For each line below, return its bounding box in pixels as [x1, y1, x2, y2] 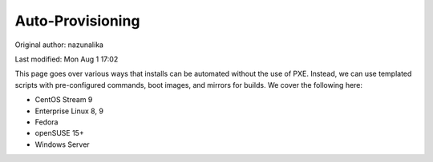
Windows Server [34, 140, 90, 149]
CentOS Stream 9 [34, 95, 93, 105]
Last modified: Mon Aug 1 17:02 [14, 54, 119, 64]
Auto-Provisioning [14, 12, 140, 30]
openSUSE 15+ [34, 128, 84, 138]
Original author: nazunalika [14, 40, 104, 49]
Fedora [34, 117, 59, 127]
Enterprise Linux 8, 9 [34, 106, 104, 116]
